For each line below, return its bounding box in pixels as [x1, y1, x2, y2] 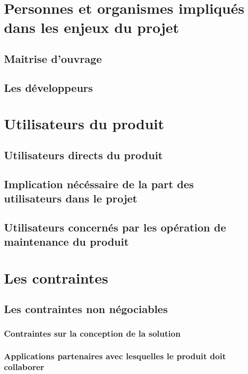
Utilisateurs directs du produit [4, 147, 163, 162]
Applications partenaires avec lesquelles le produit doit [4, 349, 226, 362]
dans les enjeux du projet [4, 17, 179, 37]
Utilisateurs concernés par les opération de [4, 219, 226, 234]
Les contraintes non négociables [4, 301, 168, 316]
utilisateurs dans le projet [4, 191, 138, 206]
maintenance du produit [4, 234, 129, 249]
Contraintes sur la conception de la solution [4, 327, 181, 339]
